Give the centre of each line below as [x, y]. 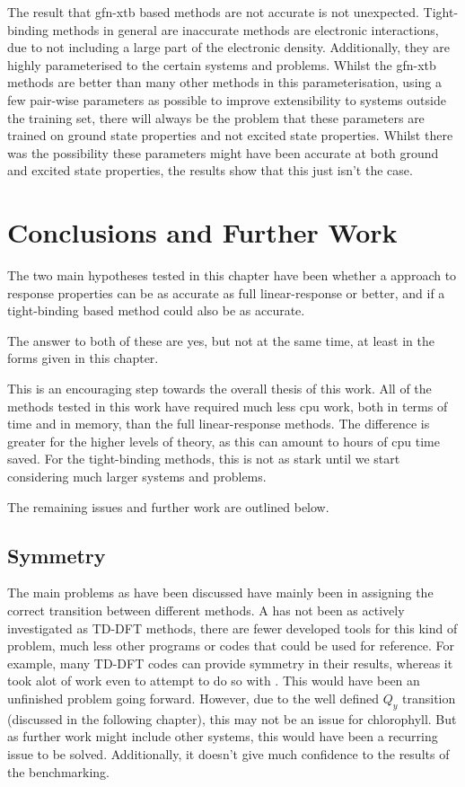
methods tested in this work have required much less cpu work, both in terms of [228, 406]
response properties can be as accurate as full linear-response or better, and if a [226, 292]
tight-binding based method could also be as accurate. [156, 310]
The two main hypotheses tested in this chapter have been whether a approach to [232, 275]
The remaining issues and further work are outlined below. [168, 506]
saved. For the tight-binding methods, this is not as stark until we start [204, 459]
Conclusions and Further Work [202, 232]
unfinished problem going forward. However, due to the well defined [193, 698]
